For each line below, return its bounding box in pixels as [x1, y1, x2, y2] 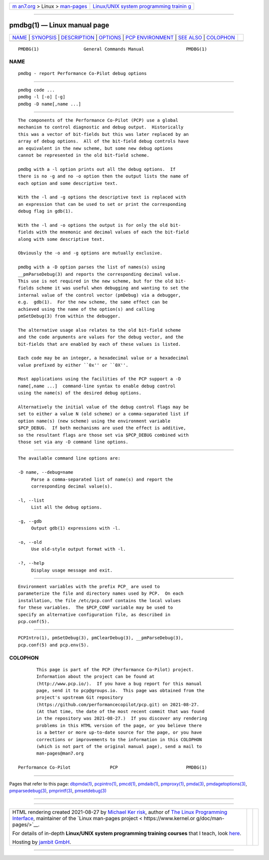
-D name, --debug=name [18, 470, 74, 475]
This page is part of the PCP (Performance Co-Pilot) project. [36, 667, 194, 672]
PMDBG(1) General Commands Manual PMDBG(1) [18, 46, 207, 52]
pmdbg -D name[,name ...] [18, 101, 82, 107]
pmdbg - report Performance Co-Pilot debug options [18, 70, 147, 76]
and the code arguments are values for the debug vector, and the [18, 334, 184, 340]
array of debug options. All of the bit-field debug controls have [18, 138, 189, 144]
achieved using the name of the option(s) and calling [18, 306, 155, 312]
